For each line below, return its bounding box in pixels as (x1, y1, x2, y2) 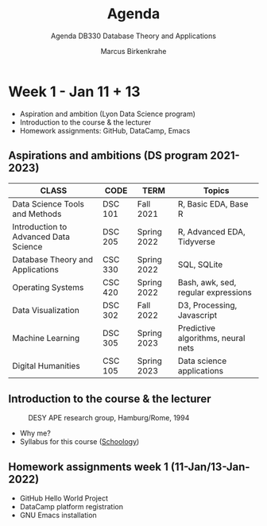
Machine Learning (12, 332, 80, 343)
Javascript (177, 309, 217, 320)
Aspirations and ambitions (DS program (8, 149, 208, 163)
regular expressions (177, 287, 252, 298)
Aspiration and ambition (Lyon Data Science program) (19, 109, 196, 118)
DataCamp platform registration (19, 502, 123, 512)
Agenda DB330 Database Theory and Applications (50, 31, 217, 41)
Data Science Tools (12, 198, 85, 209)
